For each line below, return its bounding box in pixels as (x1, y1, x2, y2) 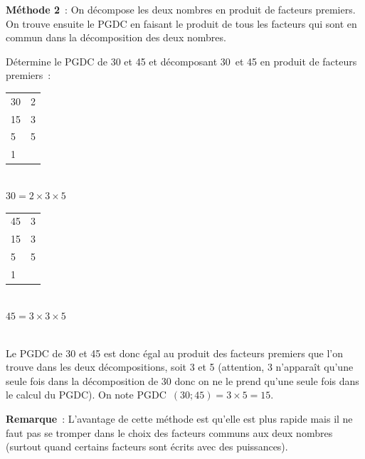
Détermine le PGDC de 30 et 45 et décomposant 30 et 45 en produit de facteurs (6, 53, 357, 68)
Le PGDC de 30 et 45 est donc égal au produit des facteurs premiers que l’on (6, 345, 343, 360)
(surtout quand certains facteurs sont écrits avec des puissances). (6, 439, 288, 454)
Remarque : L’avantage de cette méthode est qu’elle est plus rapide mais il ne (6, 411, 353, 426)
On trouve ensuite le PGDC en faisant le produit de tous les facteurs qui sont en (6, 16, 357, 31)
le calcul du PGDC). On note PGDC (6, 387, 166, 402)
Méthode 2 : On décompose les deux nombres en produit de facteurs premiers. (6, 2, 356, 16)
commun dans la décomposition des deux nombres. (6, 30, 226, 45)
